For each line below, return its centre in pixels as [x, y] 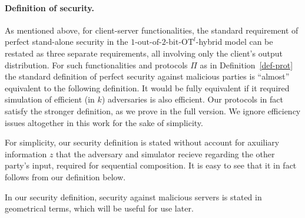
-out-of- [148, 43]
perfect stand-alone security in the [67, 42]
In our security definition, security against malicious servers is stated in [133, 196]
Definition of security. [49, 7]
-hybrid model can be [234, 42]
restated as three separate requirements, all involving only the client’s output [144, 53]
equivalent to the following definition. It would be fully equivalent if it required [147, 87]
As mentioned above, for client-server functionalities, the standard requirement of [152, 30]
